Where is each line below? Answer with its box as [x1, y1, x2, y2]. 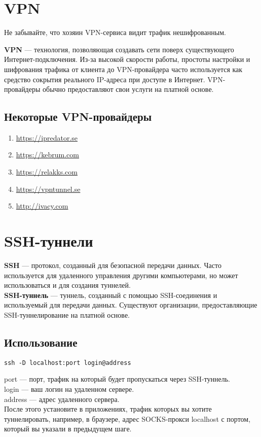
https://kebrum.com [16, 149, 79, 160]
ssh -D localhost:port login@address [4, 359, 131, 366]
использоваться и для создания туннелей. [4, 280, 131, 290]
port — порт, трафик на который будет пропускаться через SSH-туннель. [4, 374, 230, 384]
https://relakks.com [16, 166, 78, 177]
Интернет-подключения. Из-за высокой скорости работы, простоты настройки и [4, 54, 250, 64]
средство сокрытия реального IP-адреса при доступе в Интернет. [4, 74, 205, 84]
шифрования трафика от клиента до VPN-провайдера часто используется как [4, 63, 243, 74]
